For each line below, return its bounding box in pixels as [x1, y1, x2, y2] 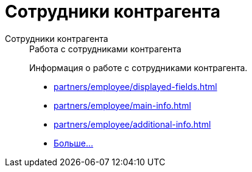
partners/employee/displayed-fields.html [54, 81, 217, 92]
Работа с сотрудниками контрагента [29, 43, 181, 54]
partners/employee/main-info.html [54, 100, 191, 111]
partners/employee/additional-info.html [54, 119, 211, 129]
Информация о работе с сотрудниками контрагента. [29, 62, 248, 73]
